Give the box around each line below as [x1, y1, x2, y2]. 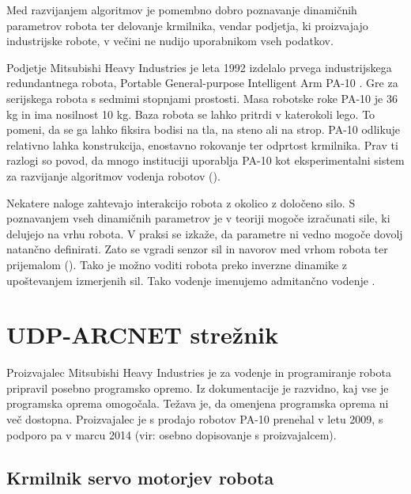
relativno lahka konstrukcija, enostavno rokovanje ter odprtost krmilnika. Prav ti [6, 136, 398, 153]
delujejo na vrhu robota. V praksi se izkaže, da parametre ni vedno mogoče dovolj [6, 225, 403, 241]
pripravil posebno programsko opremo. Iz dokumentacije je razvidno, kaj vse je [6, 379, 389, 396]
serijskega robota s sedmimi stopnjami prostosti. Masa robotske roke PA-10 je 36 [6, 89, 398, 106]
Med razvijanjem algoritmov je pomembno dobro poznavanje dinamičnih [6, 2, 357, 17]
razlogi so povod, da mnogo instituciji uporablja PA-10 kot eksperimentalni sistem [6, 152, 405, 169]
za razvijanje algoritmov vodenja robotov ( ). [6, 167, 221, 184]
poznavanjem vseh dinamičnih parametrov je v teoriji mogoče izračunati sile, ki [6, 210, 390, 226]
